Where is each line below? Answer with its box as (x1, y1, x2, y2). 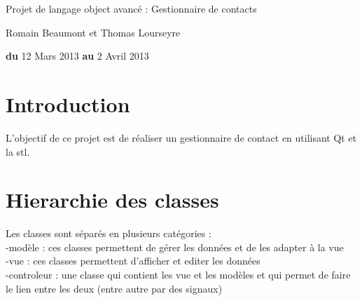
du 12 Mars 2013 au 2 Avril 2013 (6, 48, 149, 63)
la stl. (6, 144, 30, 159)
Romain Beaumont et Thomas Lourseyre (6, 25, 181, 39)
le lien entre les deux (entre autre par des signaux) (6, 281, 223, 295)
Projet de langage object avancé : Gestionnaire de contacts (6, 1, 257, 15)
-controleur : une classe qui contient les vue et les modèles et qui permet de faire (6, 267, 351, 281)
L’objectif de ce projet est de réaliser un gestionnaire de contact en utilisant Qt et (6, 130, 357, 145)
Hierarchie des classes (6, 185, 219, 214)
